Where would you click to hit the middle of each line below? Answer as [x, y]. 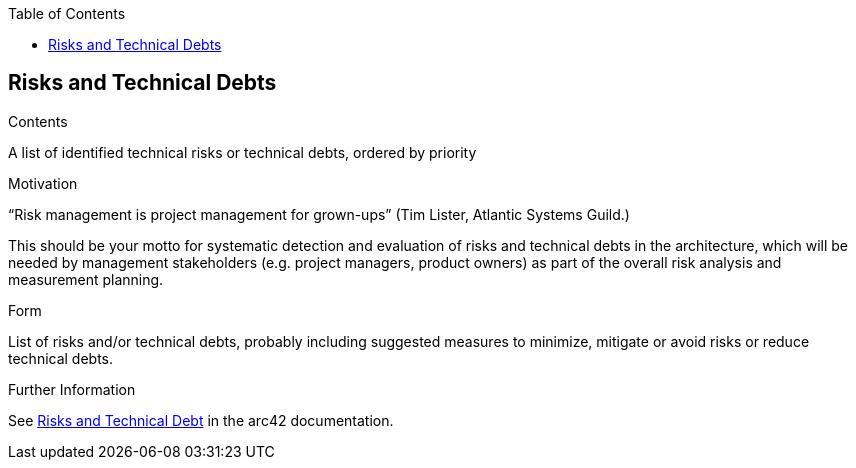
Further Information [72, 389]
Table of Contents [67, 13]
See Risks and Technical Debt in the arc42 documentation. [201, 420]
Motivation [43, 183]
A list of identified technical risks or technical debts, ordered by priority [242, 152]
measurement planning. [86, 279]
